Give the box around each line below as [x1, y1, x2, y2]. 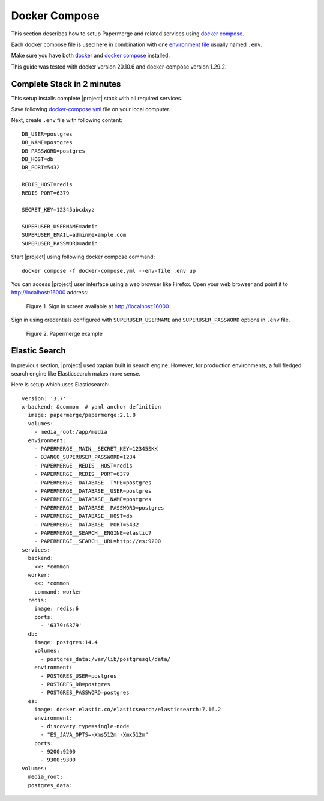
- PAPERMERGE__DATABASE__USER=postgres [34, 487, 152, 494]
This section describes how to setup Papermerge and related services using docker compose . [11, 30, 244, 37]
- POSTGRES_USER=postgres [40, 672, 117, 679]
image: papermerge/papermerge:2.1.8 [28, 412, 136, 419]
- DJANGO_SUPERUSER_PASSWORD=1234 [34, 454, 136, 461]
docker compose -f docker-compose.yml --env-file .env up [22, 267, 196, 274]
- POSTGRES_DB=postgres [40, 681, 111, 687]
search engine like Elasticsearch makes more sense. [11, 370, 140, 377]
